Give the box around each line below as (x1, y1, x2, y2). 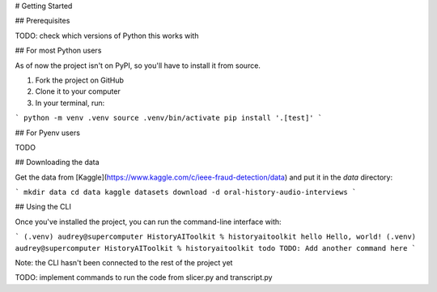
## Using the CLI (15, 202, 72, 212)
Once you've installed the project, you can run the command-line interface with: (15, 217, 282, 226)
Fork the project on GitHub (35, 75, 125, 85)
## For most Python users (15, 45, 102, 56)
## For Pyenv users (15, 128, 81, 138)
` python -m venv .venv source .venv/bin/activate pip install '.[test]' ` (15, 113, 323, 123)
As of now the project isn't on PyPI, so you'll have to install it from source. (15, 61, 261, 70)
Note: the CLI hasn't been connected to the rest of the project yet (15, 258, 233, 268)
